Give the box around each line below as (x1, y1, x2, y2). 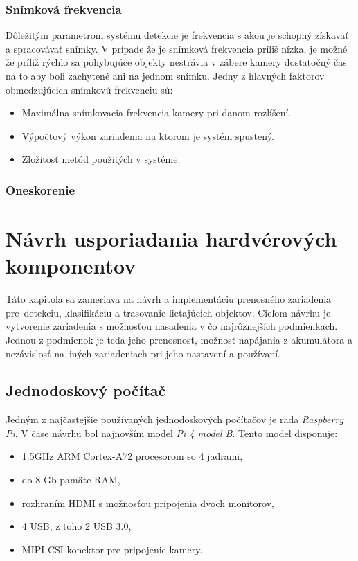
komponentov (6, 251, 136, 280)
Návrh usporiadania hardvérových (6, 224, 337, 252)
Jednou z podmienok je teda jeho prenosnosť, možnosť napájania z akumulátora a (6, 332, 353, 346)
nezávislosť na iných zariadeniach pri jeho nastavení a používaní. (6, 346, 280, 360)
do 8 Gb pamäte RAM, (21, 472, 120, 487)
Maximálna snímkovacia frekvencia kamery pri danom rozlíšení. (21, 105, 292, 120)
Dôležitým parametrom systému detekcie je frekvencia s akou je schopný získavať (6, 28, 349, 42)
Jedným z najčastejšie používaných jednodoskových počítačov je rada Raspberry (6, 412, 344, 427)
